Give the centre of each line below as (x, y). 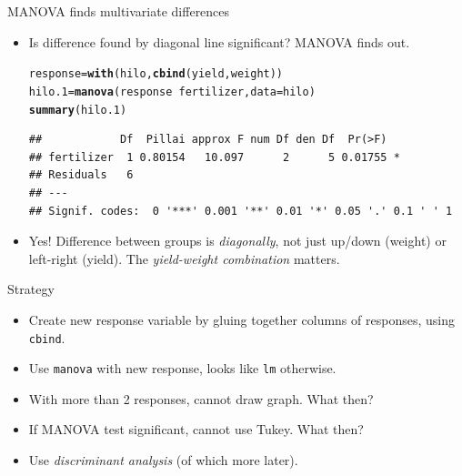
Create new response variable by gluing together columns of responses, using (241, 319)
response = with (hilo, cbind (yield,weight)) (156, 74)
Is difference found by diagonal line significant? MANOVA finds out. (219, 41)
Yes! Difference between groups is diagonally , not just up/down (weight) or (237, 241)
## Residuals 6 (81, 175)
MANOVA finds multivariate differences (119, 11)
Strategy (31, 289)
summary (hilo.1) (78, 110)
